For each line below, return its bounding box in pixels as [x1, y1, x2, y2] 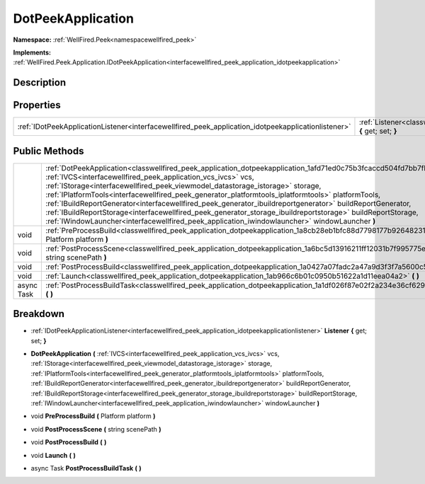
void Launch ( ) [30, 451, 76, 459]
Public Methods [13, 145, 84, 157]
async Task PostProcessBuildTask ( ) [30, 463, 142, 472]
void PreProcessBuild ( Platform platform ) [30, 412, 156, 420]
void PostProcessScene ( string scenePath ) [30, 425, 162, 433]
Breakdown [13, 308, 65, 320]
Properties [13, 99, 61, 111]
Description [13, 76, 67, 88]
